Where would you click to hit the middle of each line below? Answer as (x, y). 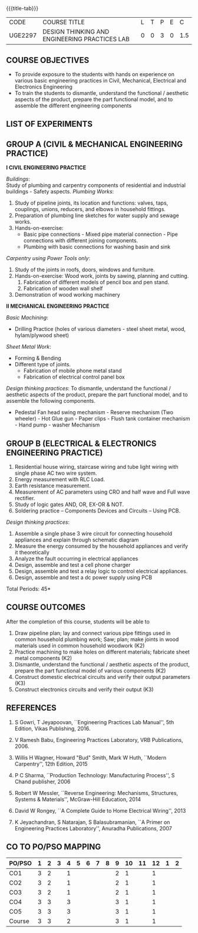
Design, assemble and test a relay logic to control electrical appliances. (101, 571)
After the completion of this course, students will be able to (78, 622)
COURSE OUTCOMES (46, 607)
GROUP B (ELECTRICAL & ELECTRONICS (81, 443)
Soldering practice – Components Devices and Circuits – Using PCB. (98, 511)
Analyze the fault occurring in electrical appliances (76, 559)
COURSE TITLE (63, 22)
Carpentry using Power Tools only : (48, 258)
